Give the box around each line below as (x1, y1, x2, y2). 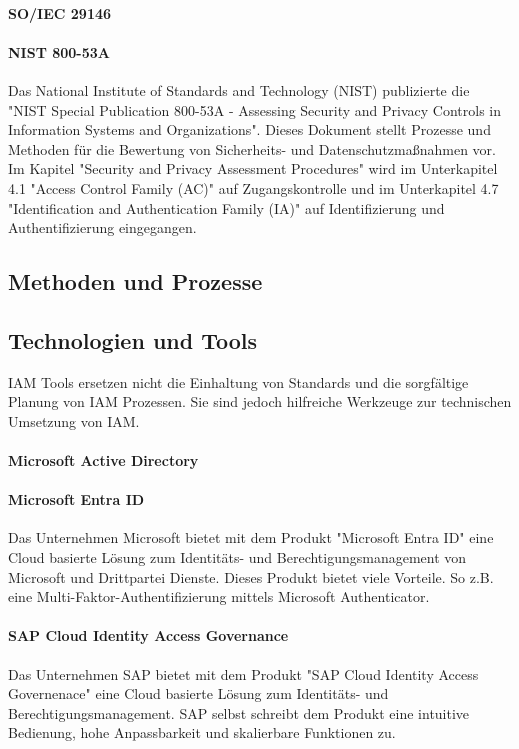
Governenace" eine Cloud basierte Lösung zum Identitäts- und (8, 683, 389, 704)
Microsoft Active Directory (8, 450, 199, 471)
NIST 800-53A (8, 41, 110, 62)
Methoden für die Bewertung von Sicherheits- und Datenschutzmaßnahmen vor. (8, 138, 496, 159)
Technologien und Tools (8, 324, 258, 355)
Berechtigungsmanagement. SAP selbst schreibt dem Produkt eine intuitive (8, 702, 470, 723)
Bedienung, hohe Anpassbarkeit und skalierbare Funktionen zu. (8, 722, 396, 743)
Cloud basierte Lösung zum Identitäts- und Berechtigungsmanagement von (8, 547, 467, 568)
